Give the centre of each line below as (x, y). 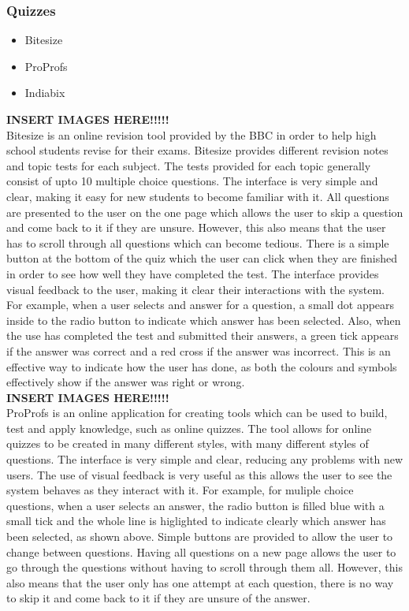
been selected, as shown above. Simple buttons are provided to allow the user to (200, 536)
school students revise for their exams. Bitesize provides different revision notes (197, 150)
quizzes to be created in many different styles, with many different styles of (188, 443)
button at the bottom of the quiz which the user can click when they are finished (202, 258)
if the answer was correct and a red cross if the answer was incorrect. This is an (199, 350)
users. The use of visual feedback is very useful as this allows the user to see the (199, 474)
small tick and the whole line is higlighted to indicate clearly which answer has (196, 521)
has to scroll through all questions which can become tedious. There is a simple (198, 242)
